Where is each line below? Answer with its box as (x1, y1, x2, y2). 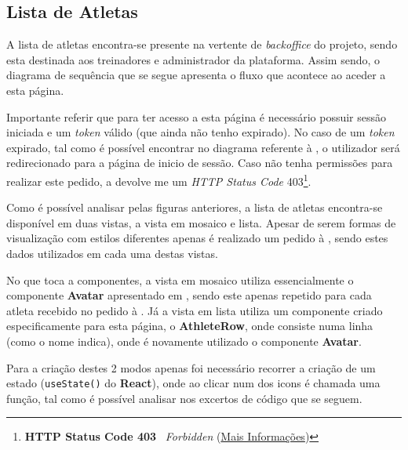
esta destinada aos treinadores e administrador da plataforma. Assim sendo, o (6, 51, 381, 67)
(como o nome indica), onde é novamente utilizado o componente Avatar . (6, 332, 362, 349)
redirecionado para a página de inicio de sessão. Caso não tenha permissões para (6, 154, 393, 171)
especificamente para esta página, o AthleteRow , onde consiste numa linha (6, 318, 373, 334)
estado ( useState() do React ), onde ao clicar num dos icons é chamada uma (6, 375, 381, 391)
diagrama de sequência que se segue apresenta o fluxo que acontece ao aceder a (6, 67, 386, 83)
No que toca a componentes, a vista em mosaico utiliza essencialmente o (6, 271, 354, 288)
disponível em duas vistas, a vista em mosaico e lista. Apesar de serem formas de (6, 214, 396, 230)
